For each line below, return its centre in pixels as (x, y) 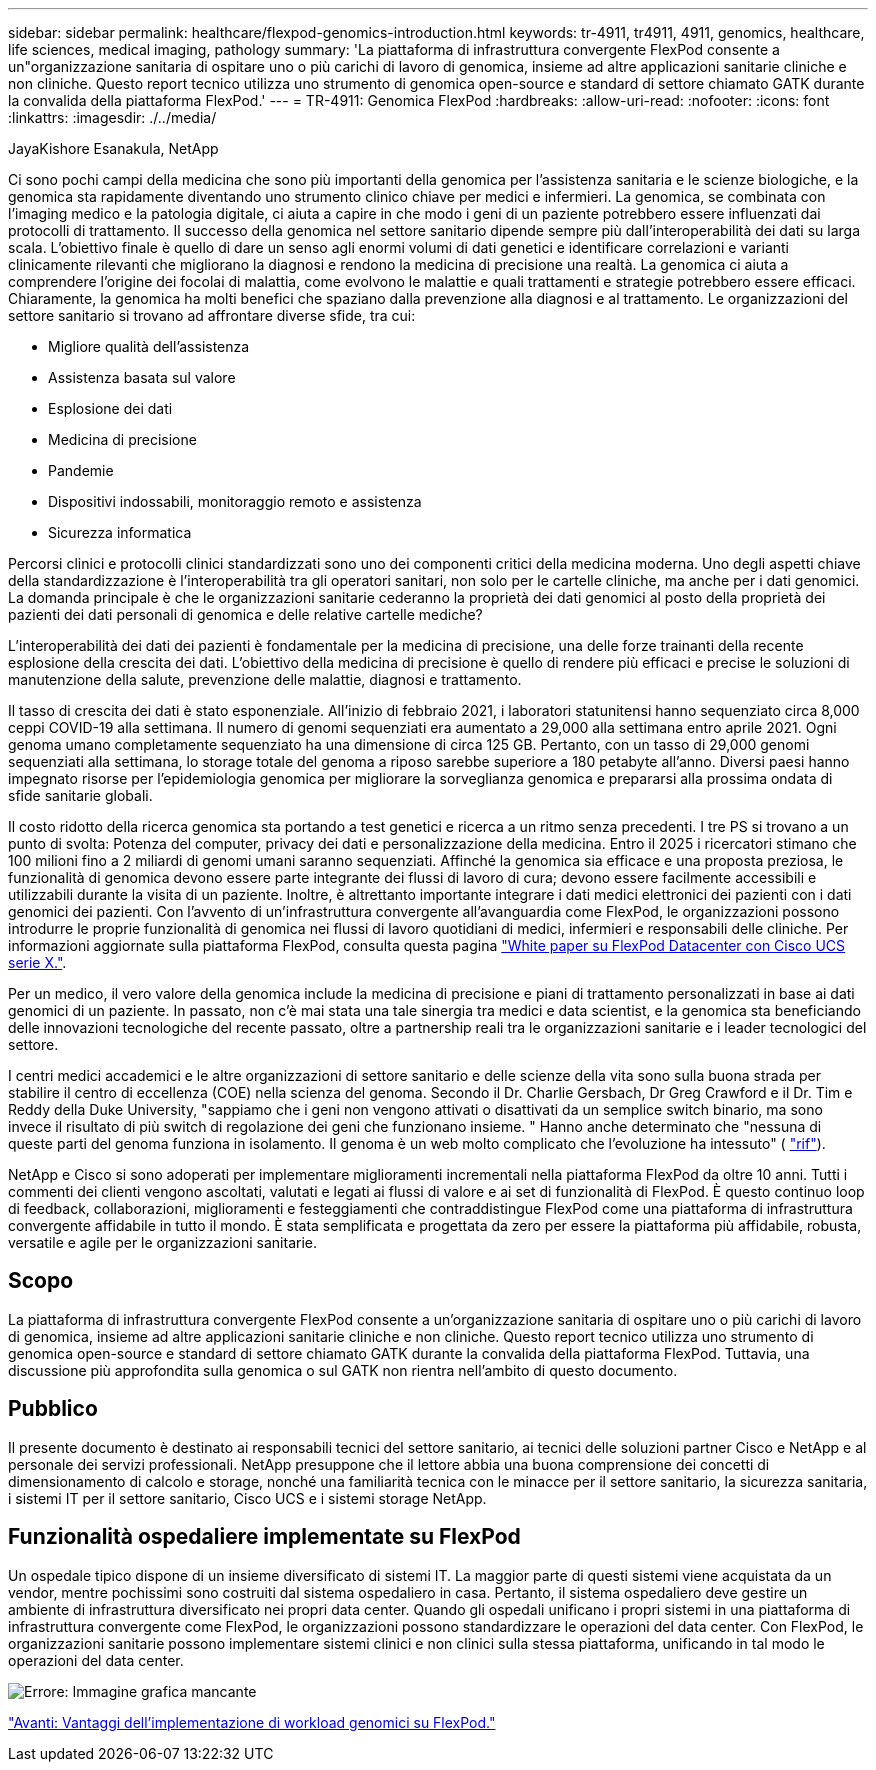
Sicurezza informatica (120, 532)
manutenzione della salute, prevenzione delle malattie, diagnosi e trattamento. (265, 679)
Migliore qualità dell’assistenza (149, 346)
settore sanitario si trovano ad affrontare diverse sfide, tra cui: (212, 315)
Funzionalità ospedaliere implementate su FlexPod (264, 1537)
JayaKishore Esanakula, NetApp (113, 148)
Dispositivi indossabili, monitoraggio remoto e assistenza (235, 501)
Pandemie (81, 470)
